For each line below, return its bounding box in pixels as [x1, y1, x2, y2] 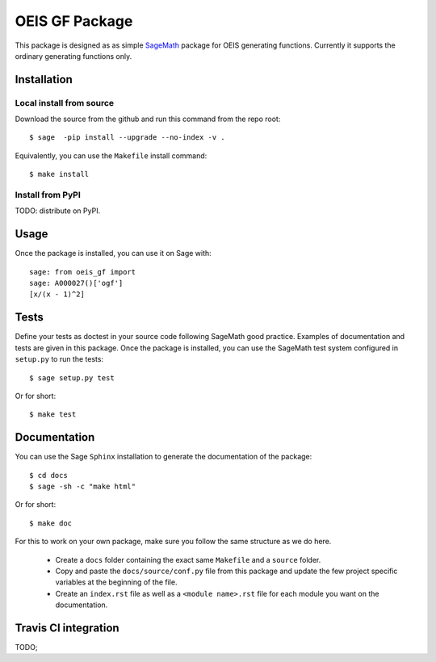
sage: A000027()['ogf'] [29, 279, 124, 288]
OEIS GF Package [15, 12, 133, 30]
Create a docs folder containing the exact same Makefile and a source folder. [55, 555, 321, 564]
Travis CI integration [15, 621, 120, 635]
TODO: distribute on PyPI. [15, 206, 101, 216]
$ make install [29, 170, 90, 179]
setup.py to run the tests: [15, 354, 104, 364]
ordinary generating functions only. [15, 51, 132, 61]
